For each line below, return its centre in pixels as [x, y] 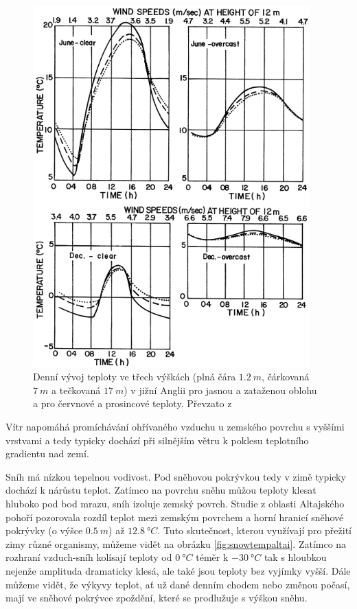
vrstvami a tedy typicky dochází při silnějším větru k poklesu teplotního [157, 440]
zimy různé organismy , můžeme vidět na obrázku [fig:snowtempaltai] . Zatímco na [176, 543]
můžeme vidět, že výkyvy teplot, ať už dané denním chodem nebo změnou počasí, [178, 584]
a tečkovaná [76, 390]
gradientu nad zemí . [47, 453]
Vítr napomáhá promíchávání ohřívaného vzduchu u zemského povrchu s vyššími [175, 427]
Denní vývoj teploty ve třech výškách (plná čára [135, 377]
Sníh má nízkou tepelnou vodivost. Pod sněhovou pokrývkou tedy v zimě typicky [176, 476]
